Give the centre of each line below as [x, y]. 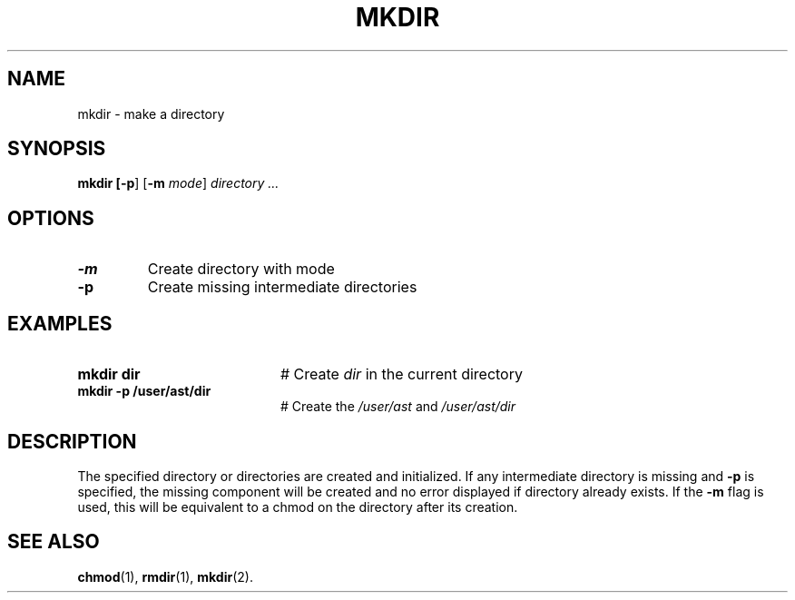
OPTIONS [51, 218]
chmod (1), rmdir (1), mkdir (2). [165, 576]
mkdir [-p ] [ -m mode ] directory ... [178, 183]
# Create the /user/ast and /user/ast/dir [398, 407]
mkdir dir [109, 374]
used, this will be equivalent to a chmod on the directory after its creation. [298, 507]
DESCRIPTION [72, 441]
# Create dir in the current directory [401, 374]
